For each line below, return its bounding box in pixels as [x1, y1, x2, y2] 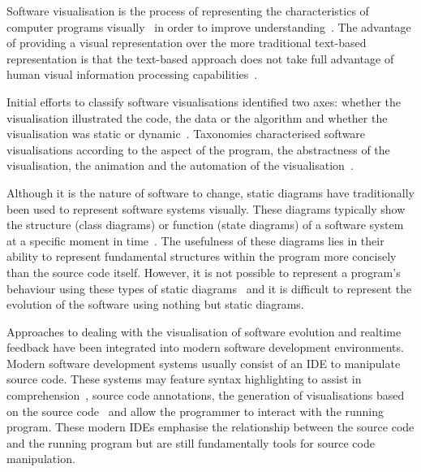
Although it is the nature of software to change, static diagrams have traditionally [6, 184, 415, 201]
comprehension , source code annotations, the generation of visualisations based [6, 387, 405, 404]
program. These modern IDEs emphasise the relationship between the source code [6, 418, 415, 435]
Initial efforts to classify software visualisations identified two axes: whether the [6, 93, 402, 110]
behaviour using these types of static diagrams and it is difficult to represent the [6, 279, 412, 297]
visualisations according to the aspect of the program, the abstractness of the [6, 141, 390, 158]
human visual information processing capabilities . [6, 66, 258, 83]
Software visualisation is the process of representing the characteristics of [6, 2, 369, 19]
